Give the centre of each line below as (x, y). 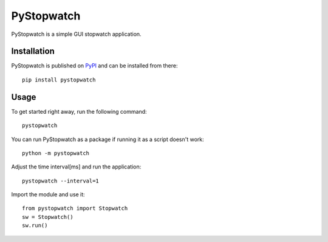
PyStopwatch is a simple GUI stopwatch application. (77, 34)
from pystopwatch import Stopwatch (75, 209)
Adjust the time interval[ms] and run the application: (76, 167)
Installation (33, 51)
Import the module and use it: (48, 195)
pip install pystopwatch (59, 80)
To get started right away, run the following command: (79, 111)
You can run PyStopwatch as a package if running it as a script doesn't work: (108, 139)
